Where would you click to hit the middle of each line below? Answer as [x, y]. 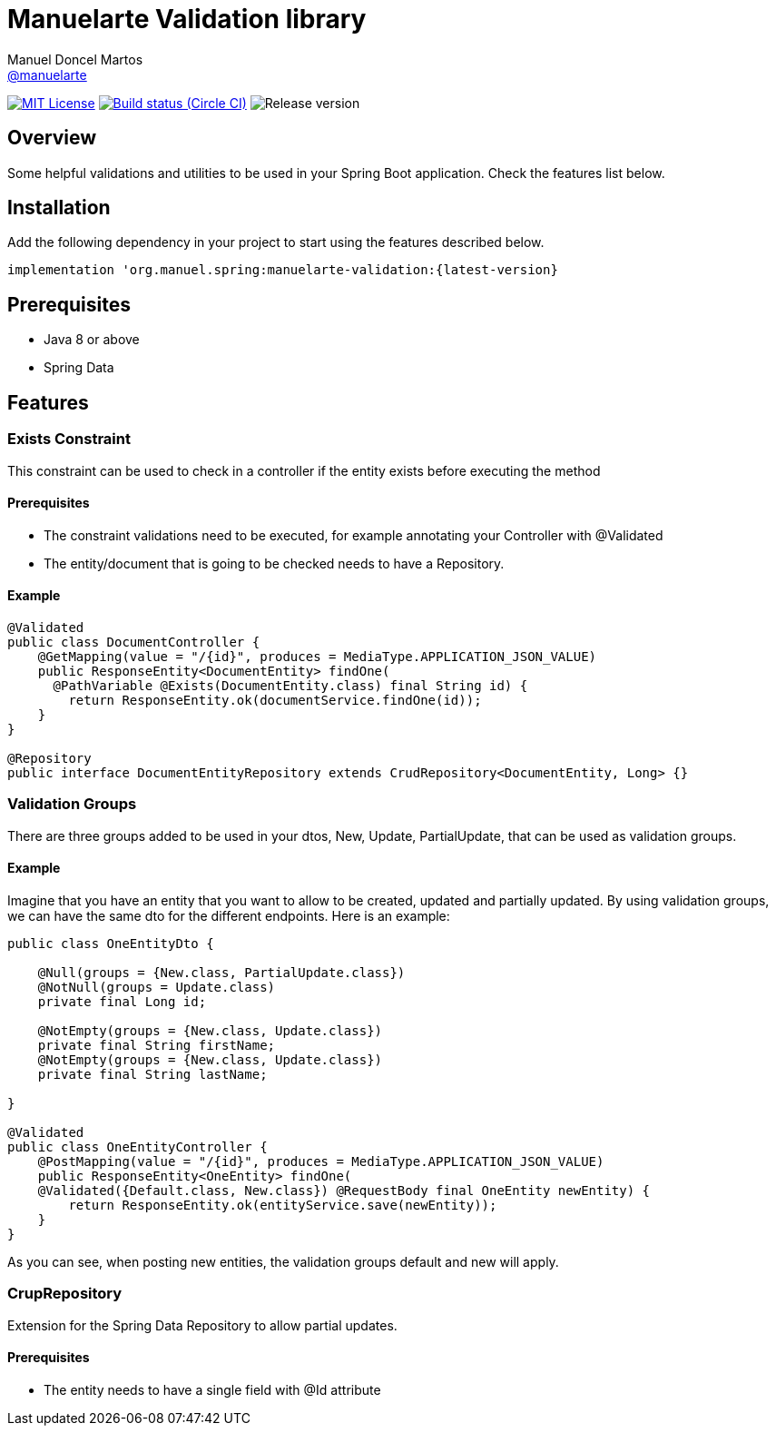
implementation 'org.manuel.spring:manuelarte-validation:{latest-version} [283, 270]
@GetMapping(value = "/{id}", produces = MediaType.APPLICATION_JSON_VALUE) [317, 656]
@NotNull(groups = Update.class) [157, 987]
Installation [59, 208]
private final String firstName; [157, 1045]
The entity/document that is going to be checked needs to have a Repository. [274, 563]
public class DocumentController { [134, 642]
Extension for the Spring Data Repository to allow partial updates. [202, 1325]
